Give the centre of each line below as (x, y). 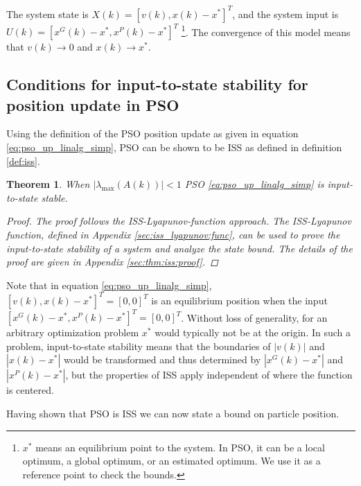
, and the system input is (285, 14)
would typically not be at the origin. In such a (253, 332)
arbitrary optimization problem (73, 332)
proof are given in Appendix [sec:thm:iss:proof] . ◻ (112, 262)
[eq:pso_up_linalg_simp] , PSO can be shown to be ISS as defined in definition (174, 147)
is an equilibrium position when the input (239, 300)
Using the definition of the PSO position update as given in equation (152, 133)
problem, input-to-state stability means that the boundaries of (139, 346)
